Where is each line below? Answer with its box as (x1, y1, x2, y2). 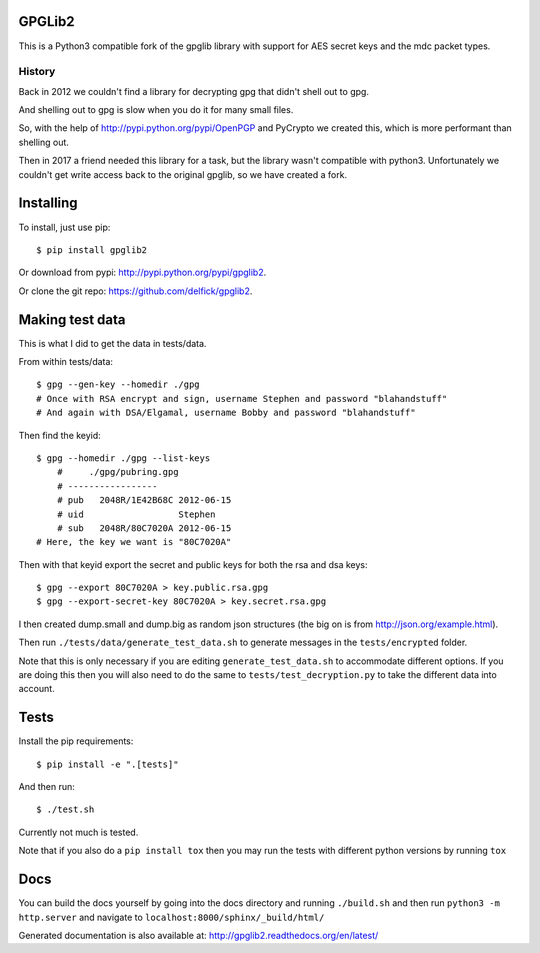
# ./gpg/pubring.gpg (56, 466, 179, 478)
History (18, 65, 56, 79)
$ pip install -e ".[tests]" (36, 758, 179, 770)
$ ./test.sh (36, 804, 95, 815)
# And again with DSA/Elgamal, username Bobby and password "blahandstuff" (36, 407, 416, 419)
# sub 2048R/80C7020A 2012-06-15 (56, 522, 232, 534)
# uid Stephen (56, 508, 216, 520)
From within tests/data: (18, 355, 114, 367)
